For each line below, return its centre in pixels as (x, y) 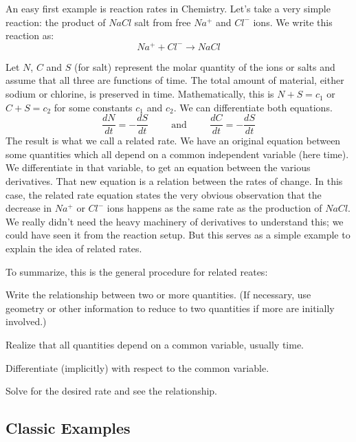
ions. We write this (293, 22)
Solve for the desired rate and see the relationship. (111, 391)
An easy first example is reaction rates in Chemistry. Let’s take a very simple (168, 8)
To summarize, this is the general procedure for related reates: (137, 271)
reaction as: (30, 35)
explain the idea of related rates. (74, 248)
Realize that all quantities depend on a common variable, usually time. (155, 345)
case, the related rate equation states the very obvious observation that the (164, 194)
